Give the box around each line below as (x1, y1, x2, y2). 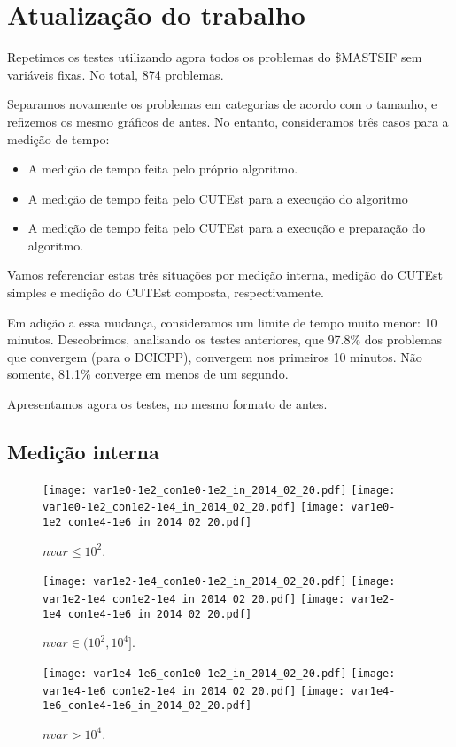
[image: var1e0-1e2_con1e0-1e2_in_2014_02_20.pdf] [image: (43, 483, 396, 497)
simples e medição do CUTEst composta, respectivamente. (7, 283, 324, 302)
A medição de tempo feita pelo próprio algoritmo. (27, 159, 298, 178)
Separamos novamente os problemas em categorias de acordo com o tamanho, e (7, 95, 437, 113)
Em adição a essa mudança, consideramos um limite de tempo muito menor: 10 (7, 312, 437, 331)
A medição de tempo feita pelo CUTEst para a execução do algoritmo (27, 189, 408, 207)
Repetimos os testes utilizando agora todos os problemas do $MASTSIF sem (7, 48, 422, 66)
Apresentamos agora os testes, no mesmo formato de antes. (7, 395, 328, 413)
